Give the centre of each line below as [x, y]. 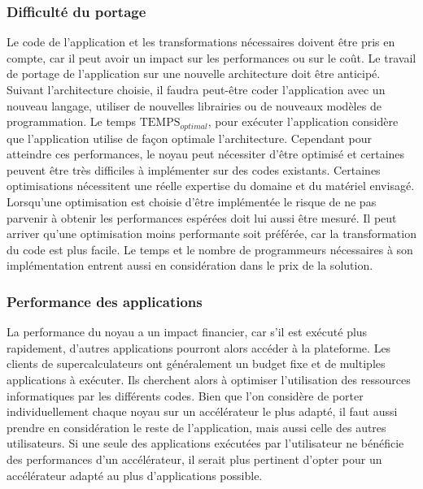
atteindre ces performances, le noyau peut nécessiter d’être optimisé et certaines [206, 154]
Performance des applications [105, 301]
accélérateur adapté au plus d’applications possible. [135, 475]
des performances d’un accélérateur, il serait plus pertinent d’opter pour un [194, 459]
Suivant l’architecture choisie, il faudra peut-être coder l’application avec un [196, 89]
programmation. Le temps [72, 121]
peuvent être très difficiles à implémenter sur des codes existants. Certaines [194, 169]
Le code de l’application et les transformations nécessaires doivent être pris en [201, 42]
